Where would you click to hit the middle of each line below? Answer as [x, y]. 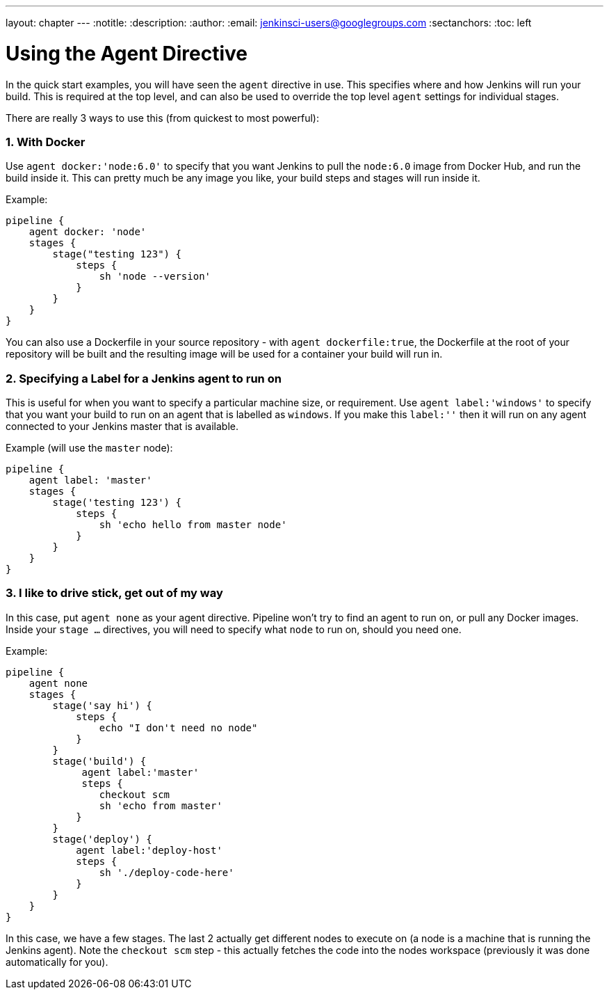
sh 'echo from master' [161, 805]
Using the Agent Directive [127, 53]
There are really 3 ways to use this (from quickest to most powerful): [162, 118]
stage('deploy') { [102, 839]
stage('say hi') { [102, 705]
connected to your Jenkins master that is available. [122, 426]
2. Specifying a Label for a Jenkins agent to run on [144, 378]
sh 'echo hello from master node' [193, 525]
